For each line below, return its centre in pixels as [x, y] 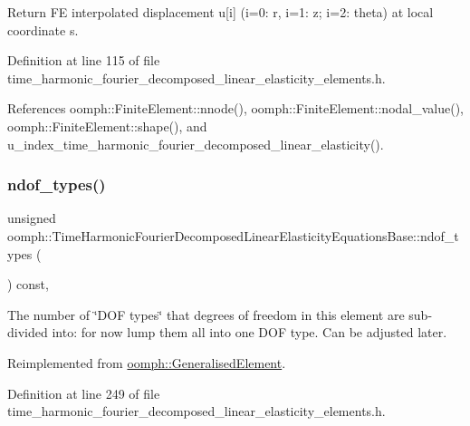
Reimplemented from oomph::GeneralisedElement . [147, 362]
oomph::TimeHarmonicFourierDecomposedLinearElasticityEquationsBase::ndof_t [233, 235]
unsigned [32, 218]
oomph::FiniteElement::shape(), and [107, 126]
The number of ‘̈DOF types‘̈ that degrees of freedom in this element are [206, 314]
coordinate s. [43, 29]
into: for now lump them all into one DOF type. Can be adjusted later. [249, 332]
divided [28, 332]
